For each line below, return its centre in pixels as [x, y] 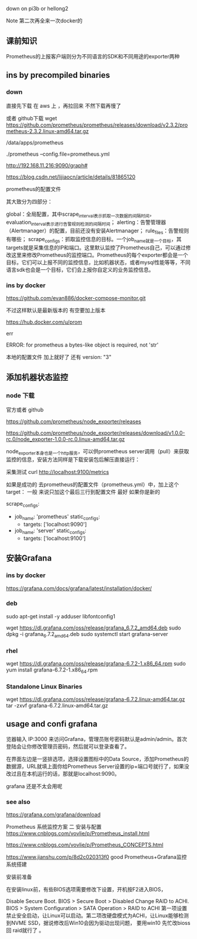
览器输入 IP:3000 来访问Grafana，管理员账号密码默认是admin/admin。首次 [97, 739]
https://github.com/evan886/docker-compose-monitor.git [76, 298]
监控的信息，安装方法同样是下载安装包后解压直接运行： [73, 460]
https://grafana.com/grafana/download [54, 815]
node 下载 [20, 396]
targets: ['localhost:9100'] [55, 538]
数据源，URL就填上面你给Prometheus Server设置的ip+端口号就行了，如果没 [98, 766]
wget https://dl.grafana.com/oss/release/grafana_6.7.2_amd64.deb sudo [94, 628]
